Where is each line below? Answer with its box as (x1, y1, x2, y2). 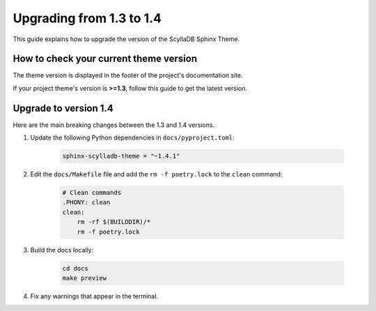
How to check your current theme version (13, 53, 198, 65)
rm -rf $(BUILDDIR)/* (77, 218, 151, 226)
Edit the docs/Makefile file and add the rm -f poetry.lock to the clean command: (30, 170, 283, 179)
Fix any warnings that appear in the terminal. (30, 292, 159, 300)
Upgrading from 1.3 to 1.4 (13, 10, 162, 26)
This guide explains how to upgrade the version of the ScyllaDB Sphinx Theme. (13, 35, 240, 43)
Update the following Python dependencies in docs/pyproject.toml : (30, 133, 235, 142)
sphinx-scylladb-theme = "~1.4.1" (62, 152, 180, 160)
